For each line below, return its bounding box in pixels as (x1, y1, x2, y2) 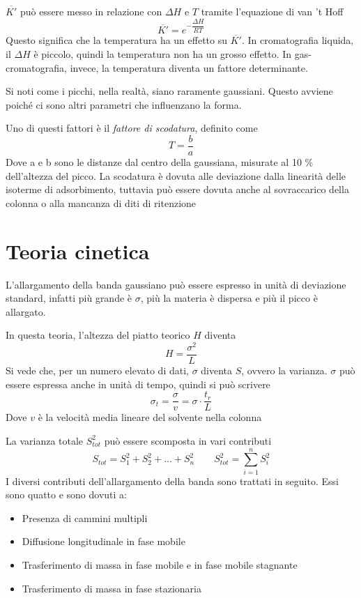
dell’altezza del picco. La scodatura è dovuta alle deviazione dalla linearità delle (6, 168, 346, 183)
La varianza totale (6, 433, 84, 447)
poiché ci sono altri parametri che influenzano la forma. (6, 97, 242, 112)
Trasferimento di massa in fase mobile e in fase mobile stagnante (22, 558, 298, 572)
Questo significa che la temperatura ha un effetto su (6, 33, 228, 47)
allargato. (6, 304, 46, 319)
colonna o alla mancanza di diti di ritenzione (6, 195, 197, 210)
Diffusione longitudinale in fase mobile (22, 534, 185, 549)
